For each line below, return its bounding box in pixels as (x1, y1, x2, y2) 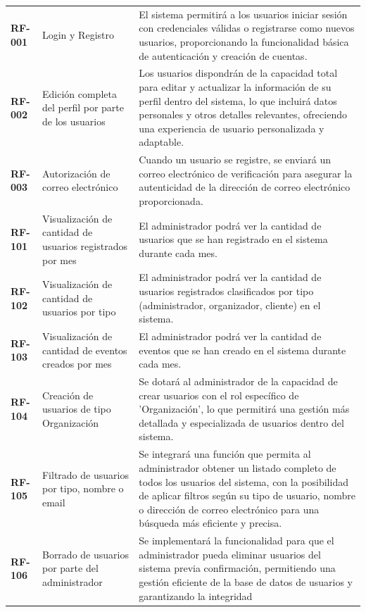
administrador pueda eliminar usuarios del (139, 547, 321, 561)
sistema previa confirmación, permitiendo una (139, 561, 336, 575)
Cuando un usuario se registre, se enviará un (139, 152, 331, 167)
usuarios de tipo (42, 401, 111, 416)
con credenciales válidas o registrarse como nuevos (139, 20, 355, 35)
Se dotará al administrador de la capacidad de (139, 374, 338, 389)
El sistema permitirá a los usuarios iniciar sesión (139, 6, 348, 21)
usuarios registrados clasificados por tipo (139, 284, 314, 299)
